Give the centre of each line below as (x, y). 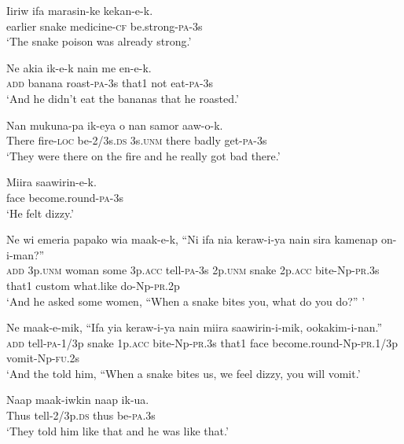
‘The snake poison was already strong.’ (99, 41)
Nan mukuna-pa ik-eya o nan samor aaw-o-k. (115, 125)
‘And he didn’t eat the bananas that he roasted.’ (123, 98)
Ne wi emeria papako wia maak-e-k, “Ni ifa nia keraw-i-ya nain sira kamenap (192, 239)
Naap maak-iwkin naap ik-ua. (78, 400)
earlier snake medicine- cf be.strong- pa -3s (105, 26)
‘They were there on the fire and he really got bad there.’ (143, 155)
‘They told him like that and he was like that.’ (118, 430)
